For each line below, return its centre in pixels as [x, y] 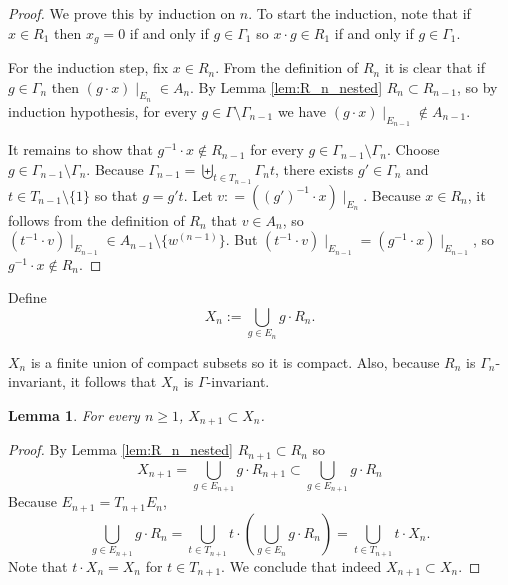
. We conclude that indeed [301, 565]
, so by [477, 86]
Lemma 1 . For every [74, 414]
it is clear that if [434, 67]
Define [27, 297]
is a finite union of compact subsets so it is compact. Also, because [235, 361]
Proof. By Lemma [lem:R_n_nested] [120, 449]
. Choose [413, 149]
